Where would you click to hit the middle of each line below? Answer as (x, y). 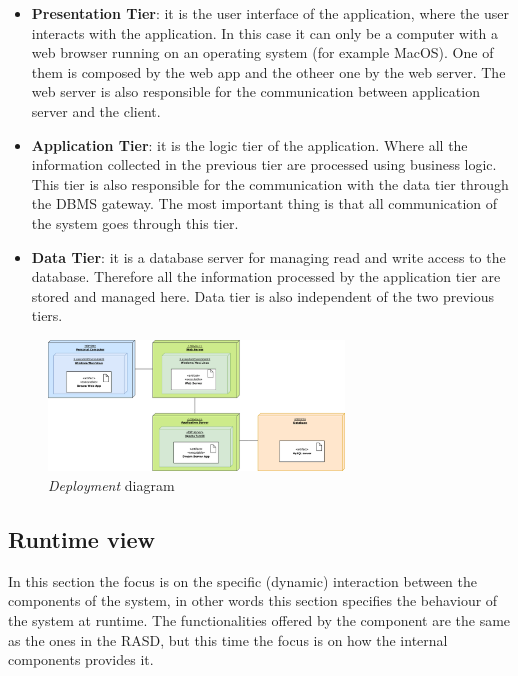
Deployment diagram (111, 485)
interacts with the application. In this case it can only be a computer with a (264, 32)
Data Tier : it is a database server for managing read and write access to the (268, 256)
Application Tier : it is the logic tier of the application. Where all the (249, 144)
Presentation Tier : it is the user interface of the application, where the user (270, 13)
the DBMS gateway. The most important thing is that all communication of (264, 203)
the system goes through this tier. (135, 222)
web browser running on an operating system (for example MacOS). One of (262, 52)
